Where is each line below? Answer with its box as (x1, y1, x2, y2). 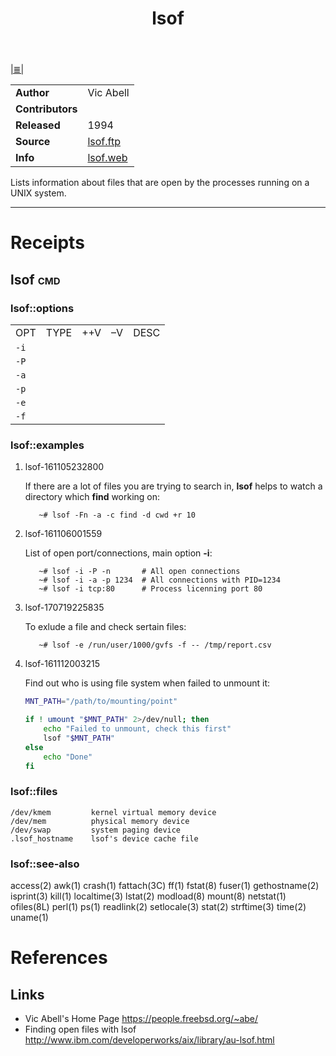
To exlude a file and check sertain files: (24, 621, 187, 633)
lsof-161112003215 (24, 658, 101, 670)
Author (15, 86, 50, 100)
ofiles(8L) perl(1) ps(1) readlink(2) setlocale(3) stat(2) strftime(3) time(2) (10, 901, 307, 913)
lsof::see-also (10, 857, 80, 871)
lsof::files (10, 785, 58, 799)
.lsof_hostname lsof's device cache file (10, 833, 199, 844)
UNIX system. (10, 187, 67, 199)
